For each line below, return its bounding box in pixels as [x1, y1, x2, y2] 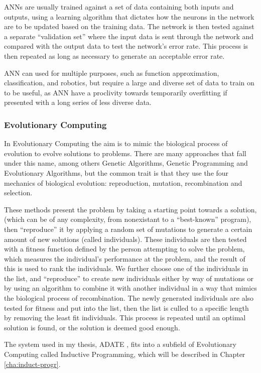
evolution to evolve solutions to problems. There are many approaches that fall [4, 148, 246, 158]
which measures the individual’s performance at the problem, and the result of [4, 253, 245, 264]
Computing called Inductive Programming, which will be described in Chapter [4, 349, 245, 359]
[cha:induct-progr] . [4, 358, 61, 369]
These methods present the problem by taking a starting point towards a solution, [4, 204, 257, 214]
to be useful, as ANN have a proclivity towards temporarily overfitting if [4, 87, 227, 97]
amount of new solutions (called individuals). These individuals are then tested [4, 233, 247, 244]
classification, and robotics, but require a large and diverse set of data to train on [4, 77, 254, 88]
